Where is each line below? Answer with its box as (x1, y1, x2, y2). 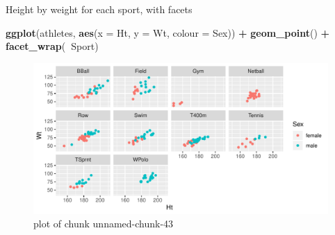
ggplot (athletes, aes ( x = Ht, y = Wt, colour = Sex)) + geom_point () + (6, 25, 330, 40)
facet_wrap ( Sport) (6, 39, 99, 53)
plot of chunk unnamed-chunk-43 (33, 216, 174, 231)
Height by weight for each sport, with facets (6, 2, 193, 16)
